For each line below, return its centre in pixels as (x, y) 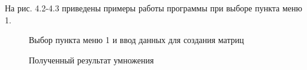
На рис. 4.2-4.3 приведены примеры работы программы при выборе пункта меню (153, 8)
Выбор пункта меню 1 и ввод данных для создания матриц (136, 40)
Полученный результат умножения (91, 60)
